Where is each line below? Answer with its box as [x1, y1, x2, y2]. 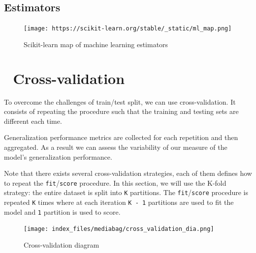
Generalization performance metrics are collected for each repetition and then [4, 132, 238, 142]
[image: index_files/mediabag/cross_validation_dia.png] [24, 225, 214, 233]
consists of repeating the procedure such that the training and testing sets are [4, 106, 239, 116]
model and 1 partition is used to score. [4, 206, 121, 217]
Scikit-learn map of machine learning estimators [24, 39, 168, 49]
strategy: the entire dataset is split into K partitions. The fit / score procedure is [4, 187, 248, 197]
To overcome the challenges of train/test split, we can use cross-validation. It [4, 96, 236, 107]
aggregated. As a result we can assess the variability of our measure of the [4, 141, 227, 152]
